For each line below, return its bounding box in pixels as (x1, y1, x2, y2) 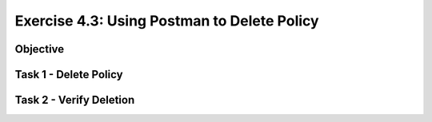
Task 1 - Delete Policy (14, 68, 123, 81)
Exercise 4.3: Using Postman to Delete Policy (14, 12, 319, 30)
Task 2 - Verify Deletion (14, 93, 135, 107)
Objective (14, 42, 65, 56)
